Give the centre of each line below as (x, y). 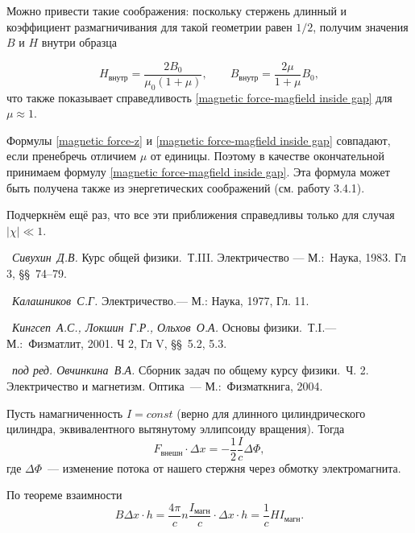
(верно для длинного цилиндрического (271, 413)
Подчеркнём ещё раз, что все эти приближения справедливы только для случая (201, 215)
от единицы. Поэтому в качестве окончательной (268, 156)
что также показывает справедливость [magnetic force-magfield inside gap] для (199, 97)
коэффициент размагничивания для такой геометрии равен (149, 26)
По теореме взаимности (64, 495)
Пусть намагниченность (65, 413)
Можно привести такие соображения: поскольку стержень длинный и (177, 10)
